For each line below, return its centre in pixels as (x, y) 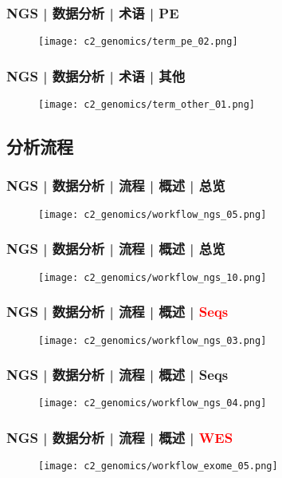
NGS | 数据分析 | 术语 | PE (93, 12)
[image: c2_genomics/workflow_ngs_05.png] (153, 214)
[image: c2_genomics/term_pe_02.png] (138, 42)
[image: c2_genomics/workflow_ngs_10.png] (153, 277)
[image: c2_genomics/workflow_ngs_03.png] (153, 340)
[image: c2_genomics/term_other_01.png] (147, 105)
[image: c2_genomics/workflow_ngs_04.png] (153, 403)
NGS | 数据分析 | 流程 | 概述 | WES (120, 437)
